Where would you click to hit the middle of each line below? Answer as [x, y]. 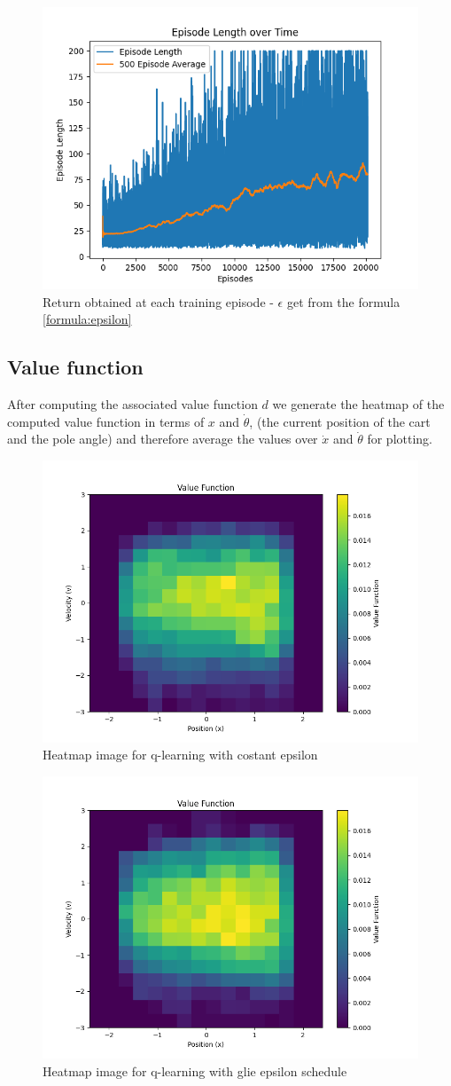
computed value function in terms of [106, 421]
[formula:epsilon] [87, 319]
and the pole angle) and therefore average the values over [163, 439]
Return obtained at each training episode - [158, 301]
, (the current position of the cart [340, 421]
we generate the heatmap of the [358, 403]
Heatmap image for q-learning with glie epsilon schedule [195, 1070]
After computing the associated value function [132, 403]
